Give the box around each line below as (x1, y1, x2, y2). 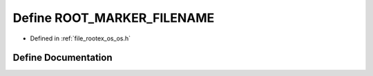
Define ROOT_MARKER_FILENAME (12, 10, 215, 25)
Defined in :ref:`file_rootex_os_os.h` (30, 34, 131, 42)
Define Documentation (12, 52, 113, 64)
